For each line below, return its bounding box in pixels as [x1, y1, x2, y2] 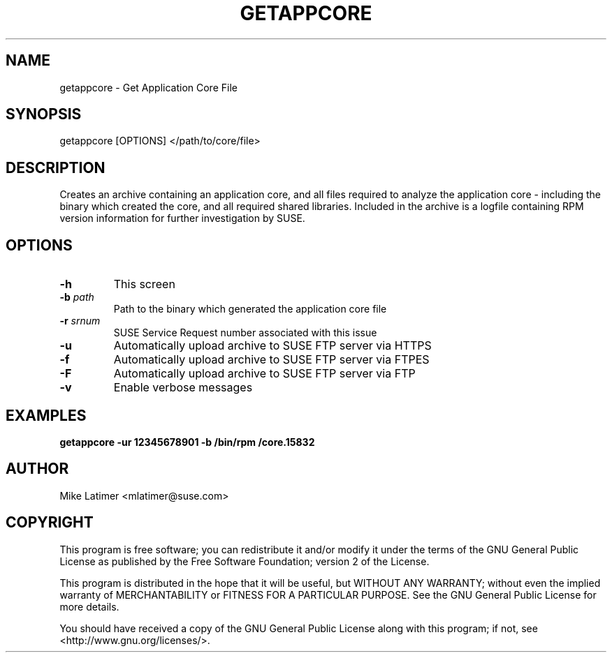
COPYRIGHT [6, 514, 94, 532]
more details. [59, 600, 119, 613]
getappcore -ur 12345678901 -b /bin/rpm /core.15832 [59, 435, 315, 448]
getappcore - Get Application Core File [59, 81, 238, 94]
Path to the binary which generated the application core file [113, 303, 387, 315]
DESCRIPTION [6, 158, 105, 177]
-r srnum [59, 315, 101, 327]
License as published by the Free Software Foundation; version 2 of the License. [59, 555, 430, 567]
